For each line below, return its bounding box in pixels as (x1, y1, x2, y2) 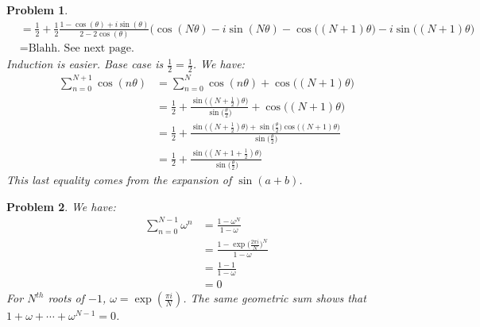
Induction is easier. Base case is (6, 56, 164, 72)
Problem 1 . (6, 2, 68, 17)
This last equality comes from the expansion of (6, 171, 232, 188)
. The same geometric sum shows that (183, 290, 366, 306)
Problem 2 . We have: (6, 198, 116, 214)
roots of (48, 290, 85, 306)
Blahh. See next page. (28, 43, 134, 55)
